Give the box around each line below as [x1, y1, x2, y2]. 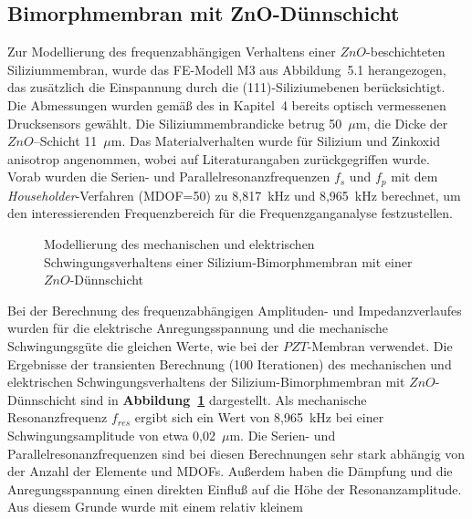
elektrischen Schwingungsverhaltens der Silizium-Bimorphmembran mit [7, 372, 405, 391]
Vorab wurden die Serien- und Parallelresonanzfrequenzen [7, 167, 330, 186]
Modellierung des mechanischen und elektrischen [44, 234, 315, 253]
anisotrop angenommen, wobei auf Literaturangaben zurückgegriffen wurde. [7, 149, 430, 168]
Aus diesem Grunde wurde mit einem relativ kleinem [7, 497, 303, 516]
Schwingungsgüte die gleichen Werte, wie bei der [7, 336, 279, 355]
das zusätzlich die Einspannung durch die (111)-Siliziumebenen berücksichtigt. [7, 78, 446, 97]
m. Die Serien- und [229, 425, 336, 444]
